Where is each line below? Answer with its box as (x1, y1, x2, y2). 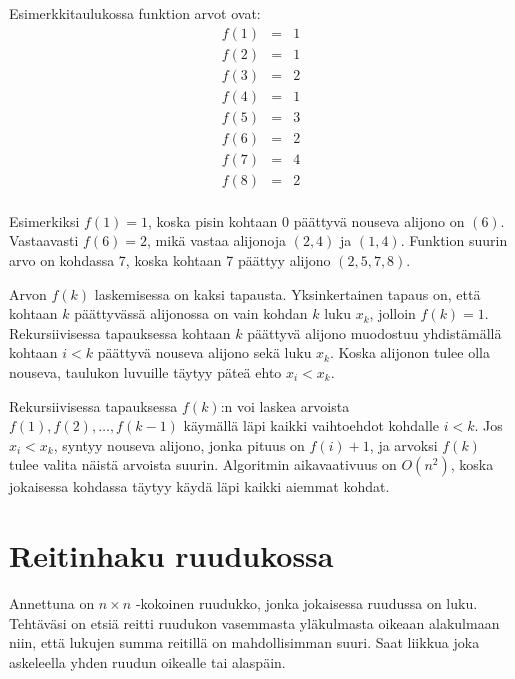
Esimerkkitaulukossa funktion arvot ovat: (9, 3, 261, 23)
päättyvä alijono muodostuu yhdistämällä (247, 322, 502, 343)
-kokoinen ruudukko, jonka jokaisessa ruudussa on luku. (135, 593, 478, 614)
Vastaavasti (9, 230, 79, 251)
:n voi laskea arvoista (220, 395, 350, 416)
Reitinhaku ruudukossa (9, 535, 334, 576)
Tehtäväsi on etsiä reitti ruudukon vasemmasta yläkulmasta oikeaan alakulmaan (9, 612, 500, 633)
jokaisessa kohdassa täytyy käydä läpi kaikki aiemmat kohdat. (9, 476, 390, 497)
